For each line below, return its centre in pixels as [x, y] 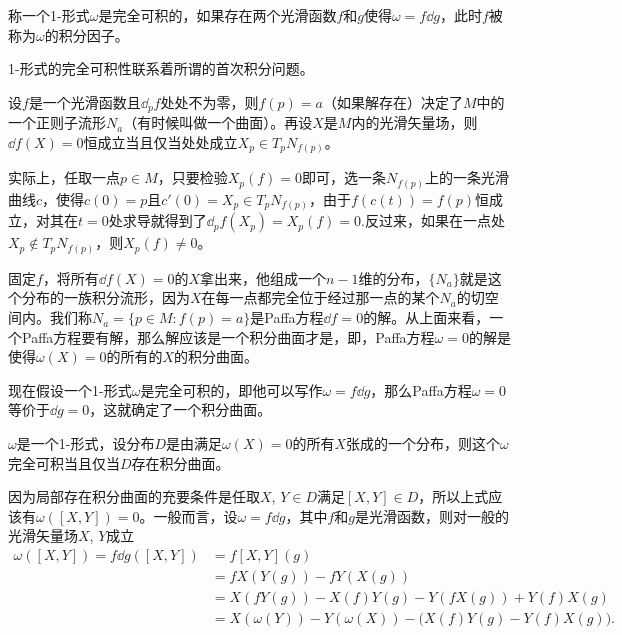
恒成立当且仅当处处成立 [160, 141]
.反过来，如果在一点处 [433, 220]
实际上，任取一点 [64, 177]
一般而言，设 [195, 515]
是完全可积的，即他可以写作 [231, 389]
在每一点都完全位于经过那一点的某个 [320, 297]
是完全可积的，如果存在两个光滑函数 [217, 15]
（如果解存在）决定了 [392, 101]
